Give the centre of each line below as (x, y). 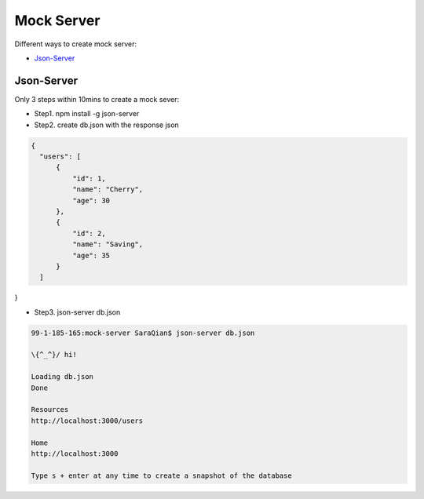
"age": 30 (91, 200)
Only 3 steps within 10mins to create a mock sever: (97, 99)
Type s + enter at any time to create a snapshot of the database (161, 475)
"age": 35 (91, 255)
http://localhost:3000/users (87, 421)
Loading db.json (62, 377)
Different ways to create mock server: (76, 44)
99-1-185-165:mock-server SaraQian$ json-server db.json (143, 333)
